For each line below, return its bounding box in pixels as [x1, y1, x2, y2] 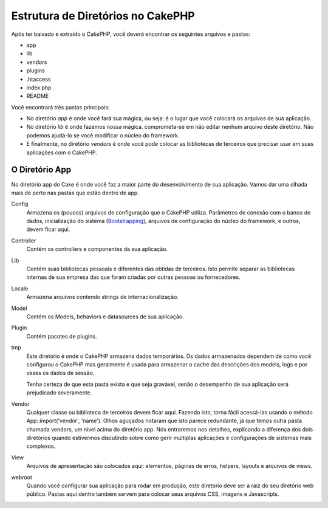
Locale [11, 284, 29, 292]
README [26, 92, 49, 100]
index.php [26, 84, 52, 91]
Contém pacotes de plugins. [26, 332, 97, 340]
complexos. [26, 442, 56, 450]
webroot [11, 473, 33, 481]
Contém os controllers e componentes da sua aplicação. [26, 245, 168, 253]
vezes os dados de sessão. [26, 369, 95, 377]
